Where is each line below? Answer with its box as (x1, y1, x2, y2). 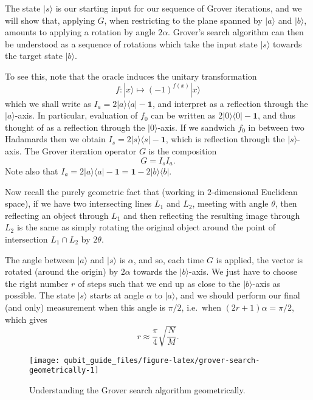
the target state (5, 49, 63, 62)
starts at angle (90, 289, 144, 302)
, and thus (258, 109, 296, 122)
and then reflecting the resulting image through (123, 209, 300, 221)
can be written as (151, 109, 216, 122)
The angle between (5, 253, 75, 266)
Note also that (5, 164, 58, 177)
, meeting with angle (192, 197, 269, 210)
